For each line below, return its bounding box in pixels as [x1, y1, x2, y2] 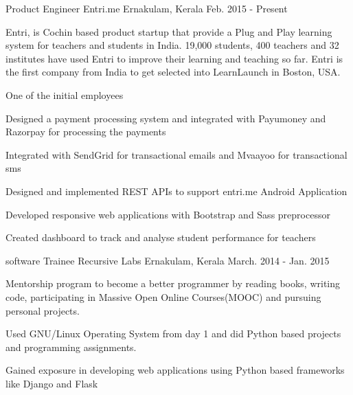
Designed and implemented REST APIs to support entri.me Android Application [5, 183, 348, 198]
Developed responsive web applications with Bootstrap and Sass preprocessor [5, 207, 330, 221]
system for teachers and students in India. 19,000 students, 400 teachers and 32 [5, 38, 339, 52]
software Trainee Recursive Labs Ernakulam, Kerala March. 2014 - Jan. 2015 [5, 253, 330, 267]
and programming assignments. [5, 339, 137, 354]
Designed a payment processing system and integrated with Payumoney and [5, 111, 326, 125]
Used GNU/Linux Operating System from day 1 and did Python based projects [5, 326, 341, 341]
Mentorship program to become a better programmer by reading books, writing [5, 276, 341, 291]
